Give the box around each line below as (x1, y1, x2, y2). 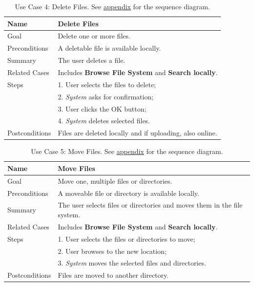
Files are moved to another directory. (58, 270, 169, 280)
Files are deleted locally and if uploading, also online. (58, 128, 217, 138)
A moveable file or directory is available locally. (58, 188, 199, 198)
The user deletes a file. (58, 55, 126, 65)
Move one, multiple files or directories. (58, 175, 172, 186)
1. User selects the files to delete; (58, 79, 156, 89)
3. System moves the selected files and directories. (58, 258, 206, 268)
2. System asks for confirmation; (58, 91, 154, 101)
